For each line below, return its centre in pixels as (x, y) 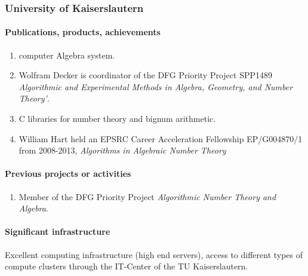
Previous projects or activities (68, 174)
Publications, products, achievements (83, 32)
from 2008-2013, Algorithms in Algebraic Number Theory (122, 150)
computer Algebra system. (67, 55)
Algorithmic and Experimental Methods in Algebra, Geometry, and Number (156, 86)
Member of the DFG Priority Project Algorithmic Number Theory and (147, 196)
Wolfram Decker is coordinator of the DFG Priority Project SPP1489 (145, 75)
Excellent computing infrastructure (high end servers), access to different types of (154, 254)
